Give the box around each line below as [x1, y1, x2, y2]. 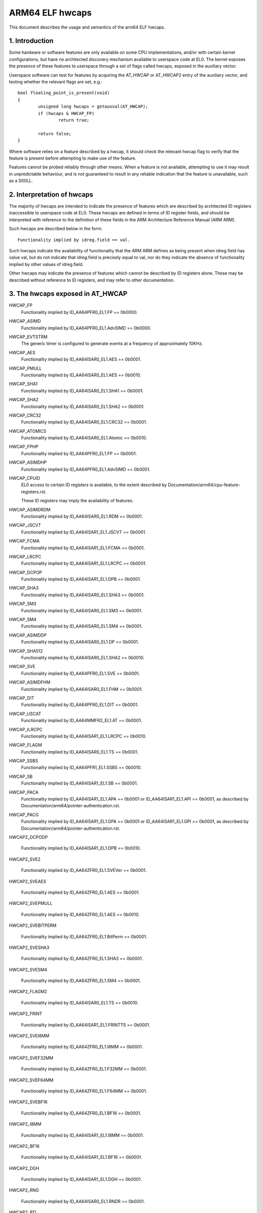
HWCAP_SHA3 [9, 585, 39, 591]
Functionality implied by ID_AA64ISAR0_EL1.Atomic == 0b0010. [21, 435, 147, 441]
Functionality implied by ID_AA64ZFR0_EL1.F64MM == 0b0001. [21, 1088, 147, 1094]
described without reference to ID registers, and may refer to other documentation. [9, 277, 175, 283]
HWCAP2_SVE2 [9, 856, 41, 862]
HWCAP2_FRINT [9, 1011, 42, 1016]
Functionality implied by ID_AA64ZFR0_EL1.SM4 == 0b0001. [21, 978, 141, 984]
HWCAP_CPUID [9, 475, 41, 481]
